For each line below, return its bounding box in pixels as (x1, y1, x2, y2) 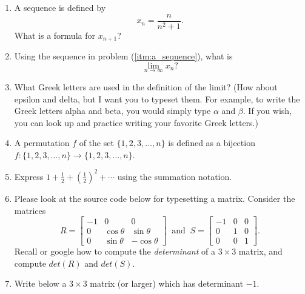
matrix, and (238, 245, 283, 258)
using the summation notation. (117, 170, 232, 182)
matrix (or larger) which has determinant (90, 277, 243, 290)
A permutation (14, 136, 70, 149)
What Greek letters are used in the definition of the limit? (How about (14, 80, 278, 93)
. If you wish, (243, 104, 292, 117)
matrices (14, 204, 46, 216)
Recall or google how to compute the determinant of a (14, 245, 215, 258)
